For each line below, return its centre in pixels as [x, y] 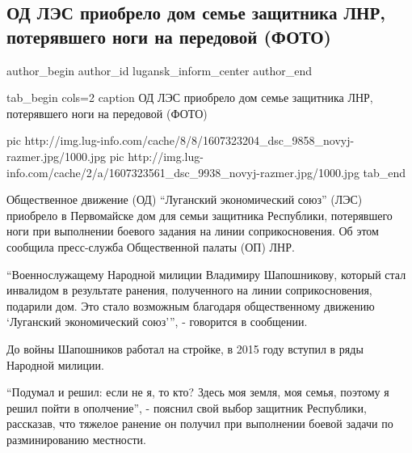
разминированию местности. [76, 439]
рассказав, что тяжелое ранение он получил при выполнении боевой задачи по [200, 423]
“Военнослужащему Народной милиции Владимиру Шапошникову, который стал [206, 274]
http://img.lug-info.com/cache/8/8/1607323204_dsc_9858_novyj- [189, 140]
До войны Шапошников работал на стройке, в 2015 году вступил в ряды [185, 348]
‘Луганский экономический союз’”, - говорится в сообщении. [157, 322]
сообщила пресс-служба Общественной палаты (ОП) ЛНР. [151, 246]
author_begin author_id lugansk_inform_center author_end [159, 70]
